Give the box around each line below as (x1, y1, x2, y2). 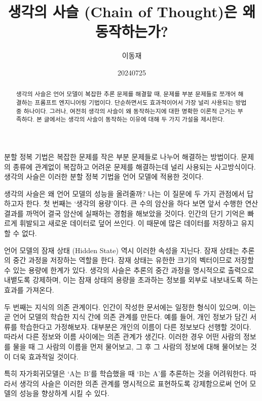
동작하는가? (95, 21, 168, 42)
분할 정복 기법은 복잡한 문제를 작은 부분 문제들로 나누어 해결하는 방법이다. (4, 151, 239, 162)
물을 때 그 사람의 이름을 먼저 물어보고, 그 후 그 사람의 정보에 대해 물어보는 (13, 341, 248, 352)
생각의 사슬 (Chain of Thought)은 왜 (8, 1, 256, 22)
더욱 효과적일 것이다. (13, 351, 79, 362)
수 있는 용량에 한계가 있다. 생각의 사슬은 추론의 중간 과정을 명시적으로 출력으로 (4, 264, 254, 275)
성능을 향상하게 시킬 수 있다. (19, 388, 109, 398)
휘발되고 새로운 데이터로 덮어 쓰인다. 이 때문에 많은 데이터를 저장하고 (19, 218, 239, 228)
